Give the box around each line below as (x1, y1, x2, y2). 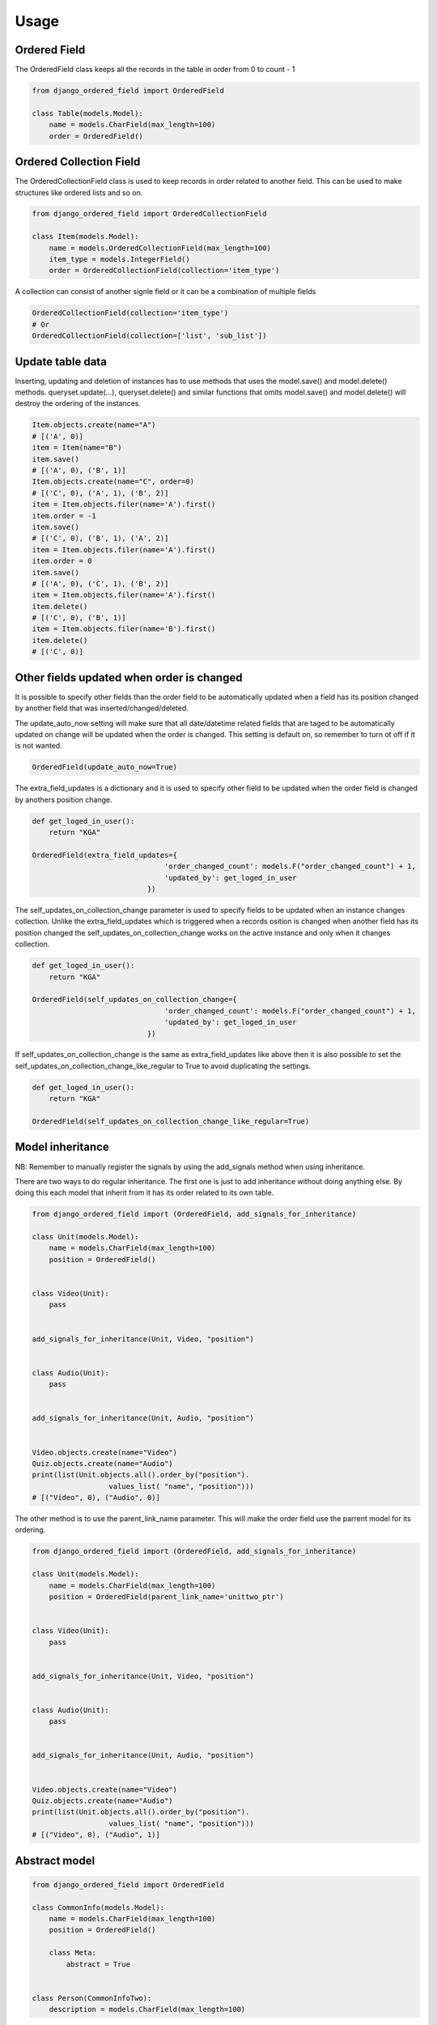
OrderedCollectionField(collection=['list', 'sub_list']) (32, 331, 267, 340)
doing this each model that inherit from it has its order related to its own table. (15, 1187, 274, 1198)
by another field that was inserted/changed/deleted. (15, 703, 189, 713)
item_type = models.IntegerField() (49, 255, 190, 264)
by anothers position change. (15, 795, 112, 804)
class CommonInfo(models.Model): (32, 1903, 165, 1912)
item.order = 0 (32, 556, 92, 566)
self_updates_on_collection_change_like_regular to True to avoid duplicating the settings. (15, 1061, 312, 1071)
